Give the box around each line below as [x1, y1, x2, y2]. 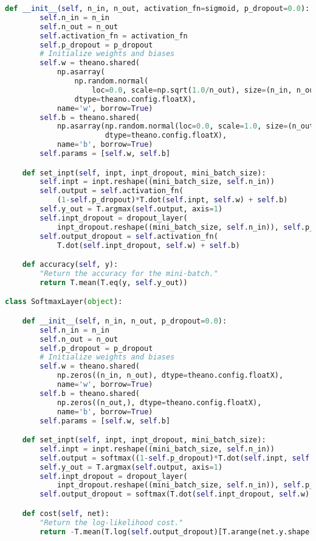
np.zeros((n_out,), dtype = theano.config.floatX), [57, 398, 262, 407]
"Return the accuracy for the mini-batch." [39, 269, 218, 278]
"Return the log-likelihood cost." [39, 518, 184, 527]
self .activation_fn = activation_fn [39, 31, 188, 40]
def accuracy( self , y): [22, 260, 118, 269]
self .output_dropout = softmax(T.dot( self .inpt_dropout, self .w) [39, 490, 310, 499]
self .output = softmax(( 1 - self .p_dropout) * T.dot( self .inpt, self [39, 453, 310, 462]
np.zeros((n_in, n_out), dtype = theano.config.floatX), [57, 371, 284, 380]
